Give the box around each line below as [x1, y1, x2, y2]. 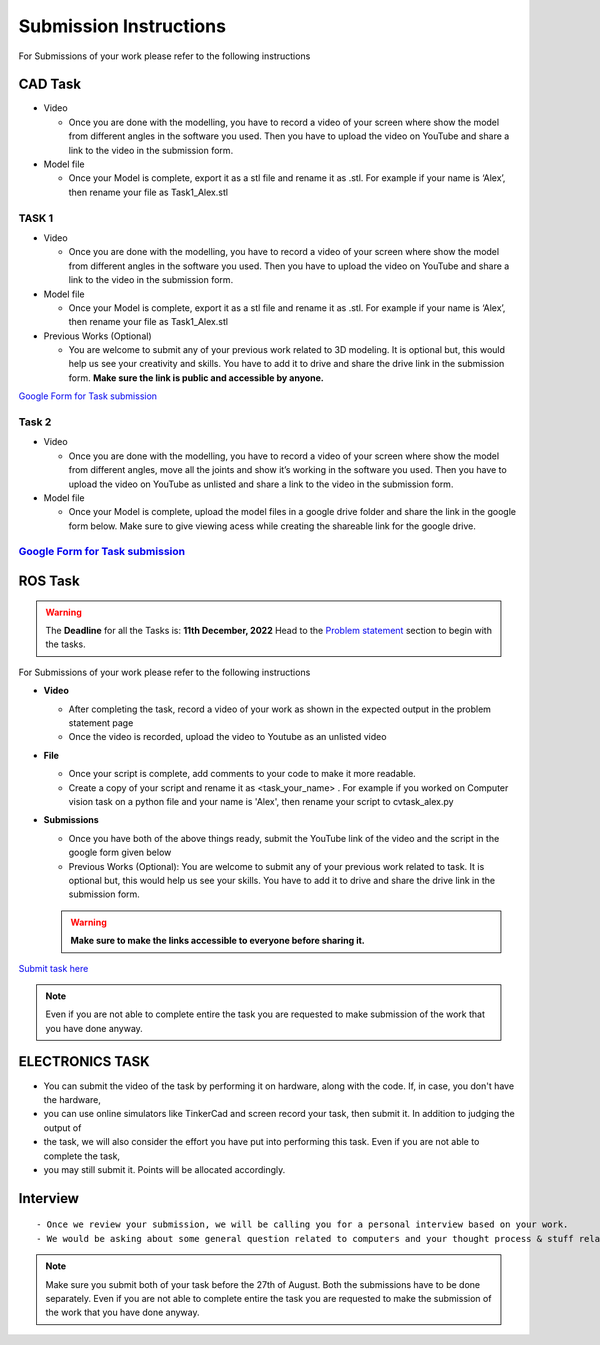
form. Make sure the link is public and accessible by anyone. [68, 371, 324, 384]
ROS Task [18, 573, 80, 590]
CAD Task [18, 76, 82, 93]
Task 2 [18, 415, 52, 429]
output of [43, 1121, 82, 1134]
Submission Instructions [18, 15, 227, 37]
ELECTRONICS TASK [18, 1053, 150, 1070]
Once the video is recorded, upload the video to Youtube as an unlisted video [68, 731, 387, 743]
